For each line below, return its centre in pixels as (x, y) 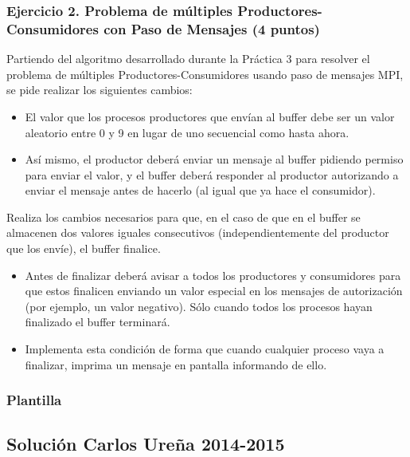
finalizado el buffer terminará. (98, 322)
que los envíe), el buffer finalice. (84, 248)
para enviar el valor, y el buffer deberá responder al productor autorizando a (212, 174)
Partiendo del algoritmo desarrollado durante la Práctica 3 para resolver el (188, 59)
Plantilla (34, 400)
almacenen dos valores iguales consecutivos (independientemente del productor (198, 232)
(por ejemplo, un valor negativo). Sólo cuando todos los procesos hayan (199, 306)
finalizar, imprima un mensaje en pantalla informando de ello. (176, 364)
